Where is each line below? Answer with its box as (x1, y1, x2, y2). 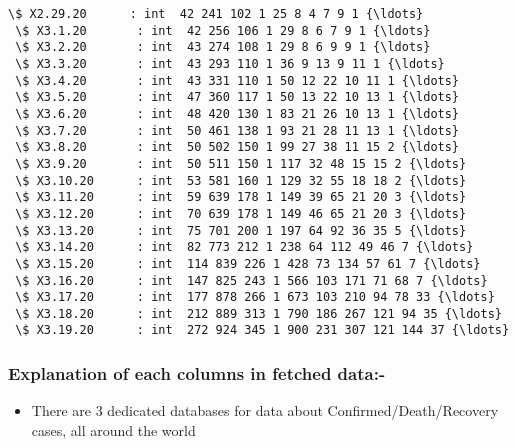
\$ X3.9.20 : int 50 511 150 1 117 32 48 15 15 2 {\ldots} (15, 156, 467, 171)
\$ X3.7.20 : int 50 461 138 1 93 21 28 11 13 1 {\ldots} (15, 123, 460, 138)
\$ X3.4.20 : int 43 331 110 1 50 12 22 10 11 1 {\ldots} (15, 73, 460, 88)
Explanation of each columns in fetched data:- (8, 361, 386, 386)
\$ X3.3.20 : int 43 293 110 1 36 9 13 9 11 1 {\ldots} (15, 56, 445, 71)
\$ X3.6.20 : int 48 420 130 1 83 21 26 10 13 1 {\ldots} (15, 106, 460, 121)
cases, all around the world (31, 419, 196, 440)
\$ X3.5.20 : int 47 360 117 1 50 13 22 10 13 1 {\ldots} (15, 90, 460, 105)
